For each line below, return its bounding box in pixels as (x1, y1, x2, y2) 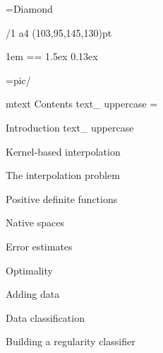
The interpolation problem (6, 168, 120, 183)
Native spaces (6, 215, 64, 230)
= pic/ (6, 72, 31, 87)
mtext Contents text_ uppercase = (6, 96, 158, 111)
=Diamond (6, 1, 53, 16)
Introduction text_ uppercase (6, 120, 134, 134)
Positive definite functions (6, 191, 118, 206)
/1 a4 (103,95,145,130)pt (6, 25, 112, 40)
